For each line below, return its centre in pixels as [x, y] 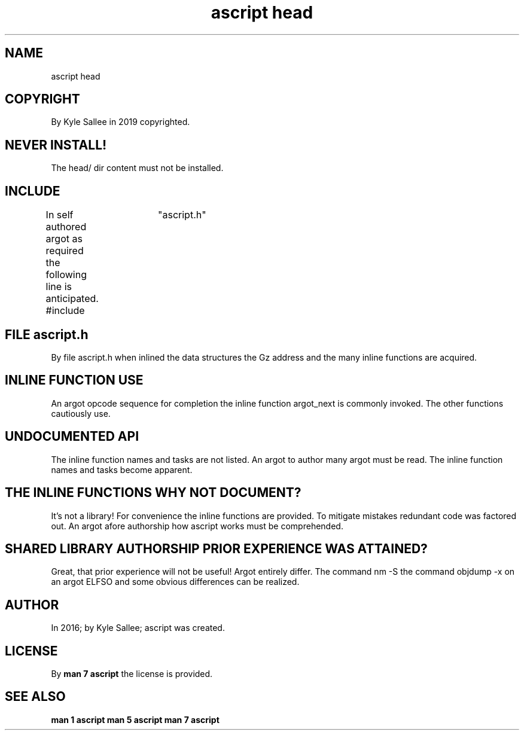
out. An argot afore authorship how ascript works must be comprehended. [197, 526]
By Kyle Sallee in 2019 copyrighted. [121, 122]
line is [59, 287]
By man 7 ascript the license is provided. [132, 674]
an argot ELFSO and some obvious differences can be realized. [175, 582]
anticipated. [72, 299]
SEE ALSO [35, 697]
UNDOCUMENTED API [72, 437]
